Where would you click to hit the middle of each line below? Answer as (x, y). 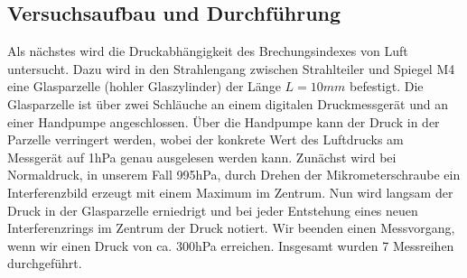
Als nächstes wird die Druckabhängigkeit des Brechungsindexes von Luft (208, 51)
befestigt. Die (387, 86)
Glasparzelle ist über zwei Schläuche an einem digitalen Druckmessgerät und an (228, 103)
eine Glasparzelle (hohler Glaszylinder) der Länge (144, 86)
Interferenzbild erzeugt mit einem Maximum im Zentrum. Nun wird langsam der (230, 192)
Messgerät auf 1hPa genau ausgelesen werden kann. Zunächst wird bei (202, 157)
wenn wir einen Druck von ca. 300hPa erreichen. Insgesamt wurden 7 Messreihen (231, 245)
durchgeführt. (45, 263)
